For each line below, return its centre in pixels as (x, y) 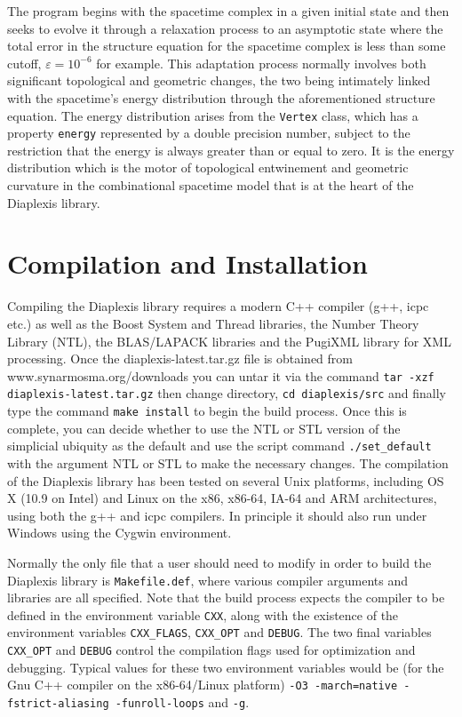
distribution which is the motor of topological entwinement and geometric (208, 167)
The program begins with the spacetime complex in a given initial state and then (228, 11)
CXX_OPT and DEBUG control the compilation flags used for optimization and (211, 650)
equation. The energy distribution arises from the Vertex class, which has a (213, 115)
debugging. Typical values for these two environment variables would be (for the (226, 667)
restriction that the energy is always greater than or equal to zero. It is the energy (231, 150)
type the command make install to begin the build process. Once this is (207, 411)
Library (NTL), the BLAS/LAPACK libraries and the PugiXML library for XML (229, 341)
